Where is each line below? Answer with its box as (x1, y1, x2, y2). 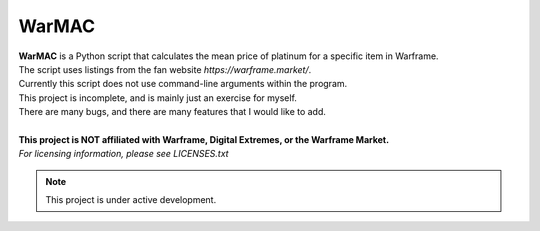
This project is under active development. (45, 194, 217, 206)
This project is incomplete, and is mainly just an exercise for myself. (18, 91, 297, 104)
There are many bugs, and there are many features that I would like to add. (18, 106, 327, 118)
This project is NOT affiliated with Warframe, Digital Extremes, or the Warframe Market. (18, 133, 390, 145)
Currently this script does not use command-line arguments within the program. (18, 78, 348, 90)
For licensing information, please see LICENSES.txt (18, 148, 229, 160)
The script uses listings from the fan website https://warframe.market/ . (18, 63, 312, 75)
